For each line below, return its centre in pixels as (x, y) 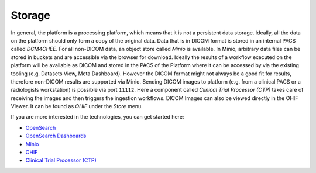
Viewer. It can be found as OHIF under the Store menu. (77, 106)
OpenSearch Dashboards (56, 136)
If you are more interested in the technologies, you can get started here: (97, 117)
